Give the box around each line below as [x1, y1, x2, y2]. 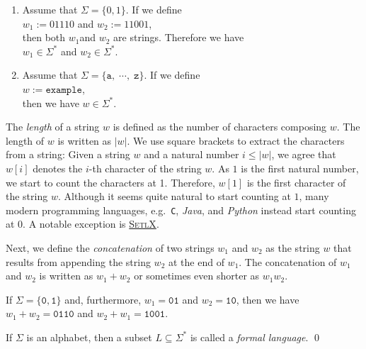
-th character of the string [88, 160, 202, 175]
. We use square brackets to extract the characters [127, 133, 345, 148]
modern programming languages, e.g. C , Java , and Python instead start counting [6, 202, 356, 217]
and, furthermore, [64, 292, 142, 306]
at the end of [168, 254, 224, 269]
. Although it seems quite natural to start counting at [57, 189, 291, 204]
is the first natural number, [241, 160, 359, 175]
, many [299, 189, 329, 204]
